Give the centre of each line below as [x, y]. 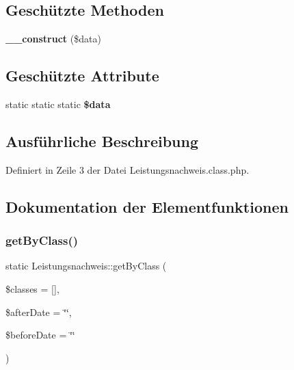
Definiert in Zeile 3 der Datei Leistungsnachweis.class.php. [128, 169]
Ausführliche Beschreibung [102, 141]
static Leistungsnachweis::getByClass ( [86, 266]
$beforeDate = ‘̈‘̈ [40, 335]
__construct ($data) [53, 39]
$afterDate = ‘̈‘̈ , [39, 312]
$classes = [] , [32, 288]
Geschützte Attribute [82, 76]
